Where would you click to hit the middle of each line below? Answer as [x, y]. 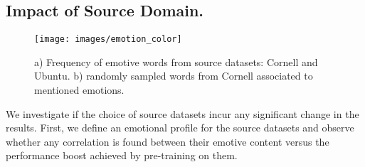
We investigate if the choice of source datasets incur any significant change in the [182, 113]
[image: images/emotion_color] [108, 39]
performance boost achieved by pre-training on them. [122, 155]
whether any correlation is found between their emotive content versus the [168, 141]
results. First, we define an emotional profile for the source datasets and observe [180, 128]
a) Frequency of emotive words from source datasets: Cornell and [176, 61]
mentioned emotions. [79, 90]
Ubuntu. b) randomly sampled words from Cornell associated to [174, 76]
